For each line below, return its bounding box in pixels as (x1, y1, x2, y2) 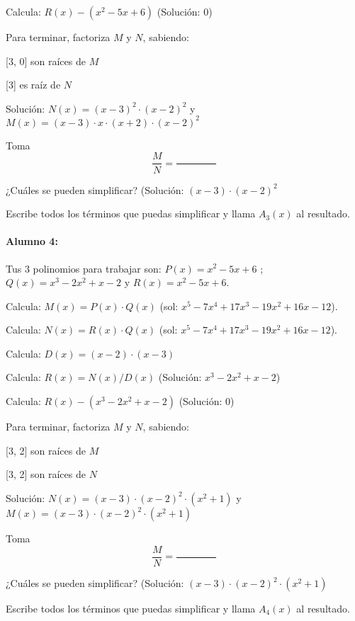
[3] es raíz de (6, 77, 61, 92)
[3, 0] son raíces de (6, 53, 86, 68)
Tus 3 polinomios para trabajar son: (6, 261, 162, 275)
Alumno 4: (6, 234, 58, 249)
